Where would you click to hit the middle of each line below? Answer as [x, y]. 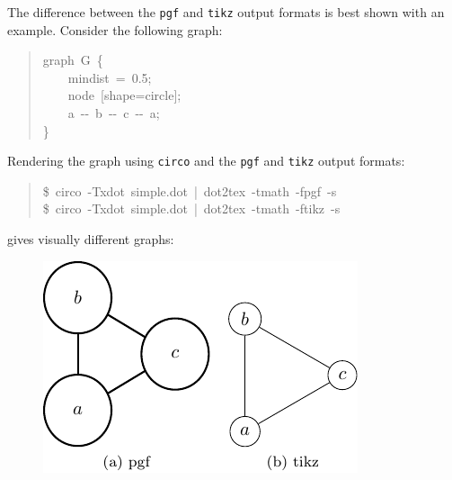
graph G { [73, 60]
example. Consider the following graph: [115, 29]
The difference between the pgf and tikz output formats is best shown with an [226, 12]
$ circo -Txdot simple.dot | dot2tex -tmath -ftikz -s [191, 208]
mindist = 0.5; [110, 77]
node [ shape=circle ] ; [124, 95]
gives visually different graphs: [91, 239]
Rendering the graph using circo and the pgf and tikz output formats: [206, 161]
